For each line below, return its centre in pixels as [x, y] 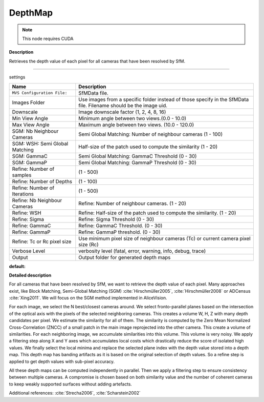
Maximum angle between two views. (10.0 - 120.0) [136, 124]
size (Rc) [88, 244]
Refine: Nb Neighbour [37, 200]
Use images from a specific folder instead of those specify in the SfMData [164, 99]
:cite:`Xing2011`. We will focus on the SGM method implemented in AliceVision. [88, 298]
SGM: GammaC [30, 156]
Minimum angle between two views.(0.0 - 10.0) [132, 118]
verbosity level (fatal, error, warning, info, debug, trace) [142, 251]
